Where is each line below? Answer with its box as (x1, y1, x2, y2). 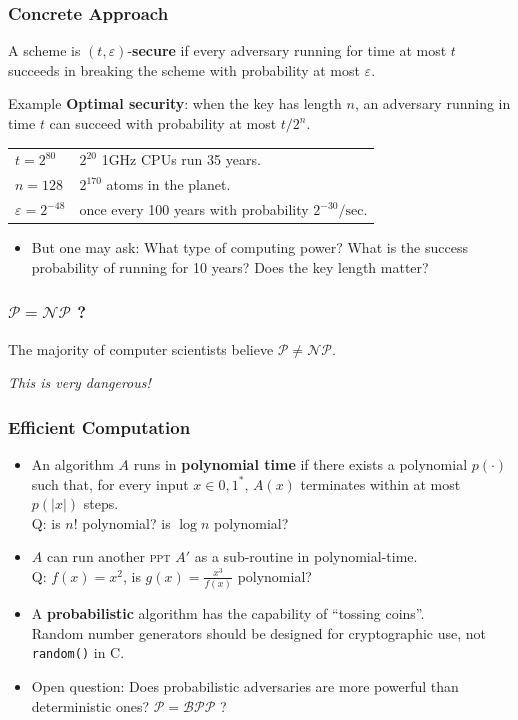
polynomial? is (82, 512, 171, 533)
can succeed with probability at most (49, 113, 277, 133)
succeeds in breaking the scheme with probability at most (8, 59, 360, 80)
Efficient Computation (8, 414, 191, 439)
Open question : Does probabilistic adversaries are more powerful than (31, 676, 459, 697)
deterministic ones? (31, 695, 150, 716)
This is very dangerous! (8, 372, 151, 393)
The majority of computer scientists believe (8, 338, 274, 359)
